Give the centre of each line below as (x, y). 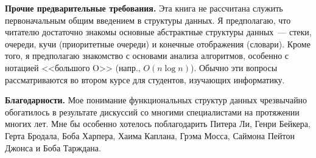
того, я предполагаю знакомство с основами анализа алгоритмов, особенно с (147, 56)
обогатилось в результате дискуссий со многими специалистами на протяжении (152, 112)
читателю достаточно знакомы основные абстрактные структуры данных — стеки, (158, 32)
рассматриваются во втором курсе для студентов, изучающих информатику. (145, 79)
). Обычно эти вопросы (234, 67)
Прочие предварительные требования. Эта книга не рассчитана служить (144, 8)
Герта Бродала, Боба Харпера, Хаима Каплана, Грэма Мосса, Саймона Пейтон (150, 135)
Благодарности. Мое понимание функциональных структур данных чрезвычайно (156, 100)
